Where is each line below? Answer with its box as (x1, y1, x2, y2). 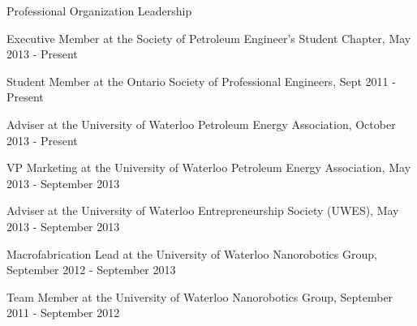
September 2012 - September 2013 (6, 261, 176, 278)
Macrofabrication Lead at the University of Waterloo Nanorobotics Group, (6, 245, 377, 262)
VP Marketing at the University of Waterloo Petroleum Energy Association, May (6, 159, 411, 176)
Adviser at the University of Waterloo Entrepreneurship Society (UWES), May (6, 202, 399, 219)
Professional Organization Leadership (6, 2, 192, 19)
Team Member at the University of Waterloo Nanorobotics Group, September (6, 288, 393, 305)
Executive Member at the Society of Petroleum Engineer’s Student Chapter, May (6, 29, 411, 46)
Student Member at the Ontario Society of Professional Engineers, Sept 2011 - (6, 72, 396, 89)
